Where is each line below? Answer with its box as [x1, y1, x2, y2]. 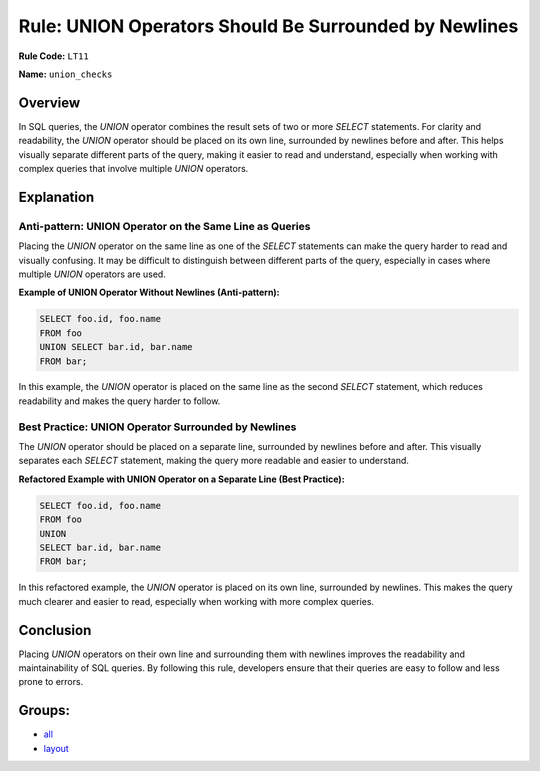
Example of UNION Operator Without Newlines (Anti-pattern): [18, 286, 280, 299]
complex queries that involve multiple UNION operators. [18, 163, 249, 175]
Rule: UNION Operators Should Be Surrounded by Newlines [18, 15, 519, 37]
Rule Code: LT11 [18, 50, 89, 62]
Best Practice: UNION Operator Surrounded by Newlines [18, 420, 297, 434]
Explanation [18, 188, 95, 205]
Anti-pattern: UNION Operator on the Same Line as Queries [18, 219, 311, 233]
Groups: [18, 702, 70, 719]
